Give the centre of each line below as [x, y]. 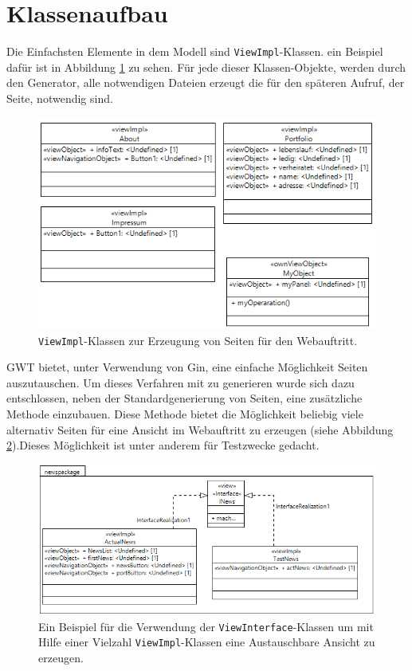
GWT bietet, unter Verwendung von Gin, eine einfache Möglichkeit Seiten [187, 367]
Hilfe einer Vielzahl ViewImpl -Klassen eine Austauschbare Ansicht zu [207, 642]
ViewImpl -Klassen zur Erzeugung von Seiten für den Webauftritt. [198, 340]
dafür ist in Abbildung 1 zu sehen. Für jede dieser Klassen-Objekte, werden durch [206, 67]
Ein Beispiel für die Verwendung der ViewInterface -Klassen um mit [206, 626]
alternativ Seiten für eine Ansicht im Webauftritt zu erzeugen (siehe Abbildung [200, 429]
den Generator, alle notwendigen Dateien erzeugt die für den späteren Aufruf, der [206, 82]
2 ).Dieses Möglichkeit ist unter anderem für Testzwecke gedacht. [163, 445]
